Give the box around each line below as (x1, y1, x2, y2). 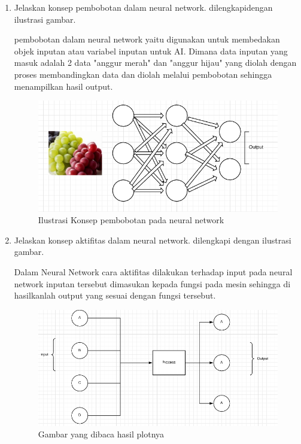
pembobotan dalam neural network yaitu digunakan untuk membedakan (14, 33, 280, 45)
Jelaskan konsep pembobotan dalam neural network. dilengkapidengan (14, 1, 273, 13)
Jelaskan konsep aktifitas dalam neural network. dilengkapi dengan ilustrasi (14, 233, 291, 246)
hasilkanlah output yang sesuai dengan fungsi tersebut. (14, 289, 216, 302)
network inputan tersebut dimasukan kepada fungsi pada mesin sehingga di (14, 277, 291, 290)
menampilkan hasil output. (14, 80, 113, 92)
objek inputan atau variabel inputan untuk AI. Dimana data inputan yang (14, 44, 288, 57)
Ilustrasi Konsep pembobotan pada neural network (38, 214, 224, 226)
